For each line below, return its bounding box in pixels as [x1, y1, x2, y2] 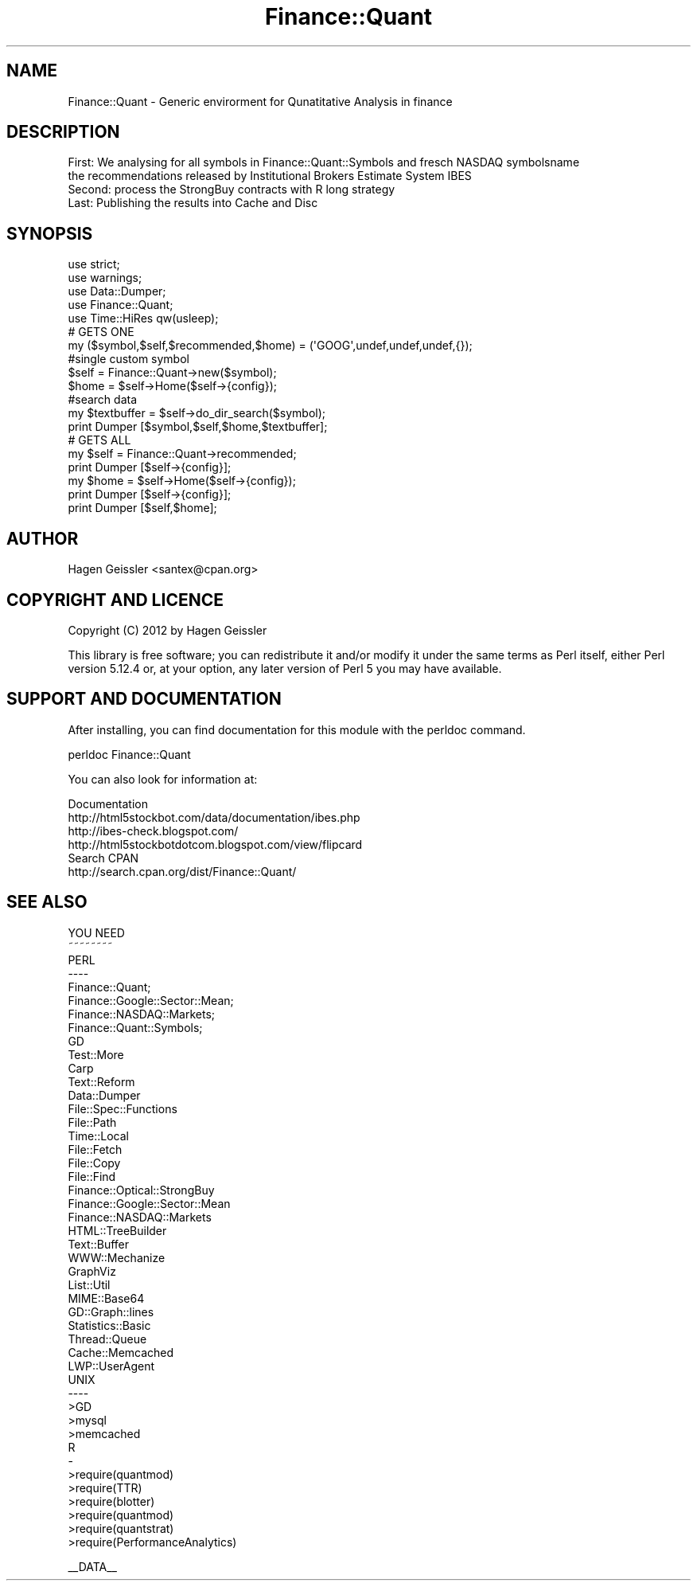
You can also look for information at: [68, 772, 258, 786]
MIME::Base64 [68, 1291, 145, 1305]
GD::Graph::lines [68, 1304, 154, 1319]
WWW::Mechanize [68, 1250, 165, 1265]
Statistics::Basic [68, 1318, 151, 1332]
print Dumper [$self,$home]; [68, 501, 217, 515]
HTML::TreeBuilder [68, 1223, 167, 1237]
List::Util [68, 1277, 111, 1292]
